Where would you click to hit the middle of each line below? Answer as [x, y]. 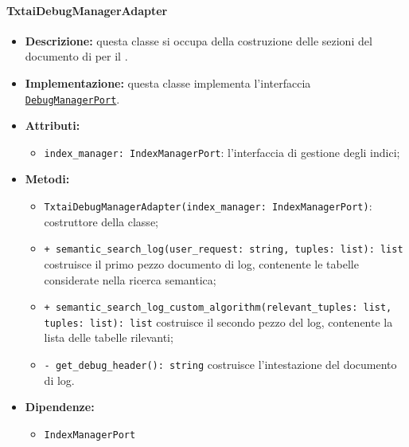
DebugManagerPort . [72, 98]
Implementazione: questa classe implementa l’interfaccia [168, 82]
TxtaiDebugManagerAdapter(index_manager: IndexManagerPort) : [208, 206]
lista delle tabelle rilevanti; [109, 337]
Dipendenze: [60, 407]
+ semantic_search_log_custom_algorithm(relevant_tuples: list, [218, 308]
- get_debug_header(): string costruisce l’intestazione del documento [220, 365]
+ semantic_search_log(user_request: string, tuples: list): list [224, 250]
